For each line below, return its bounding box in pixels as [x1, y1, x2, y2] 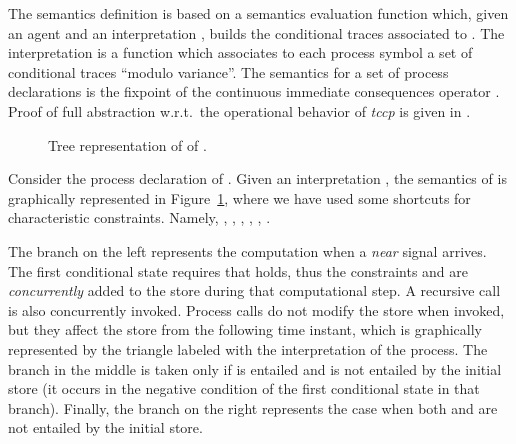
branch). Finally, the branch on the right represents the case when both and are [8, 397, 498, 418]
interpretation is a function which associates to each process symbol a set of [8, 42, 473, 63]
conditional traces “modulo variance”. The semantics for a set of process [8, 61, 449, 82]
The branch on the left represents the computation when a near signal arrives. [8, 240, 487, 261]
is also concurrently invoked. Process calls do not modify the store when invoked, [8, 299, 505, 320]
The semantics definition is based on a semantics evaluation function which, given [8, 3, 509, 23]
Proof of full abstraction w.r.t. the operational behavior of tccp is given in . [8, 100, 471, 121]
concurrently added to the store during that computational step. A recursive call [8, 280, 501, 301]
